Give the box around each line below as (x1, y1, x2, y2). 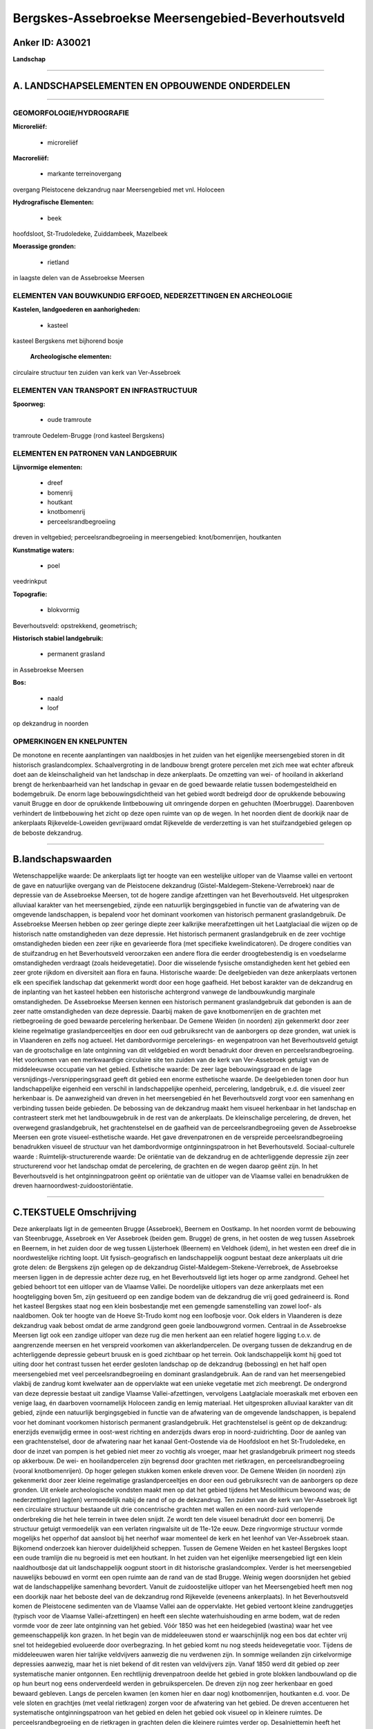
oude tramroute (47, 416, 92, 424)
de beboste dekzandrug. (12, 829, 83, 837)
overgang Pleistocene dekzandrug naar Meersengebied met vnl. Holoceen (12, 185, 224, 194)
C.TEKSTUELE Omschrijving (12, 1206, 137, 1218)
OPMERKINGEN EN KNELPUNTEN (12, 737, 128, 746)
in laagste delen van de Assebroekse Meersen (12, 274, 145, 282)
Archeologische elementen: (30, 353, 112, 361)
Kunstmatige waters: (12, 546, 75, 554)
